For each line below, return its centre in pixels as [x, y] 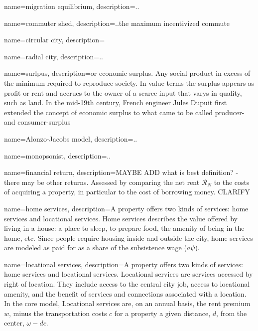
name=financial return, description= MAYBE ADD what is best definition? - [121, 172]
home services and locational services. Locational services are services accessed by [129, 274]
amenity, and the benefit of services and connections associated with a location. [125, 293]
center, [14, 323]
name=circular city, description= [55, 40]
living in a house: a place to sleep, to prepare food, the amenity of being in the [124, 228]
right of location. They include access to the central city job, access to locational [127, 284]
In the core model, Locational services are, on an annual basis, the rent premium [127, 303]
